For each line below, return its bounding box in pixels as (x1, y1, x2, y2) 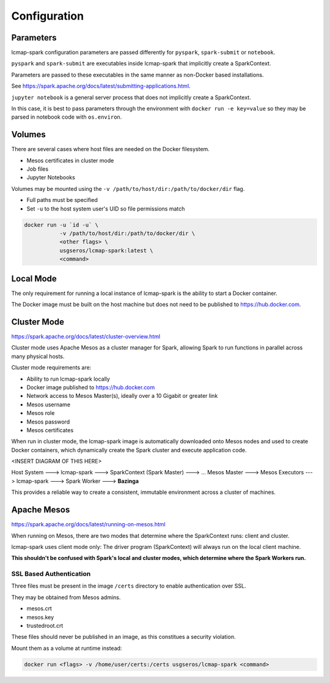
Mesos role (26, 409, 55, 417)
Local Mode (11, 273, 57, 284)
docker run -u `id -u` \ (24, 221, 99, 228)
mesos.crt (26, 605, 52, 612)
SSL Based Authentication (11, 570, 91, 578)
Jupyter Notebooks (26, 174, 76, 181)
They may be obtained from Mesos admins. (11, 594, 121, 601)
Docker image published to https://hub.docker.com (26, 383, 155, 391)
